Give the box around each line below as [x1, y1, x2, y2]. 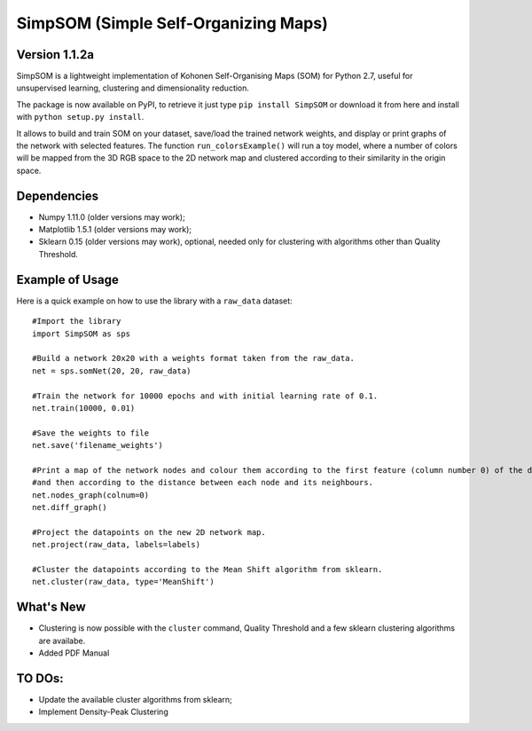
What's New [16, 600, 86, 615]
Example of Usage [16, 271, 119, 287]
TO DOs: [16, 671, 64, 686]
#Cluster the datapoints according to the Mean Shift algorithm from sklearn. [32, 564, 383, 574]
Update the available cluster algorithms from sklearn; [38, 694, 232, 704]
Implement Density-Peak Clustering [38, 706, 168, 718]
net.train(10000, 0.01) [32, 403, 136, 413]
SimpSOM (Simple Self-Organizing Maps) [16, 13, 328, 33]
